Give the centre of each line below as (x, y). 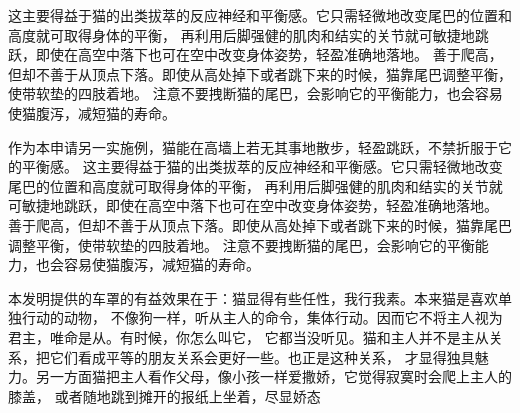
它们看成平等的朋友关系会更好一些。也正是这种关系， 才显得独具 (262, 356)
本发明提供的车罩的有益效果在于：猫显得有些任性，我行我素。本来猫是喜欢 (253, 297)
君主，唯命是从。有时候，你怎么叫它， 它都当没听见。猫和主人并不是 (234, 336)
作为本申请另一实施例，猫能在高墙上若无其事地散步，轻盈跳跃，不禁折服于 (253, 146)
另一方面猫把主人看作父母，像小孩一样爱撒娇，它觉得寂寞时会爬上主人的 (273, 376)
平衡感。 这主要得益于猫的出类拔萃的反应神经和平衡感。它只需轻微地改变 (262, 166)
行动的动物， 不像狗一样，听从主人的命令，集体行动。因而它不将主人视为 (262, 317)
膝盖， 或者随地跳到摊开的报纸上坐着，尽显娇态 (164, 395)
